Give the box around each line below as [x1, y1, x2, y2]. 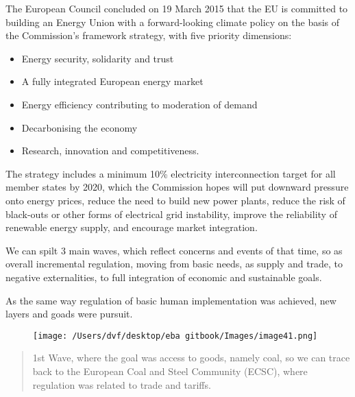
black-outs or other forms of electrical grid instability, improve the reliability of [5, 206, 337, 221]
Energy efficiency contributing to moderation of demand [21, 97, 258, 111]
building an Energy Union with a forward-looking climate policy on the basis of [5, 14, 340, 29]
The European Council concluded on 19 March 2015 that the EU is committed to [5, 1, 348, 15]
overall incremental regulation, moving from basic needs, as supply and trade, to [5, 256, 343, 271]
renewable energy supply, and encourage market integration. [5, 220, 258, 234]
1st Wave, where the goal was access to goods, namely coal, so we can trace [32, 350, 350, 365]
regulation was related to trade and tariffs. [32, 377, 211, 392]
